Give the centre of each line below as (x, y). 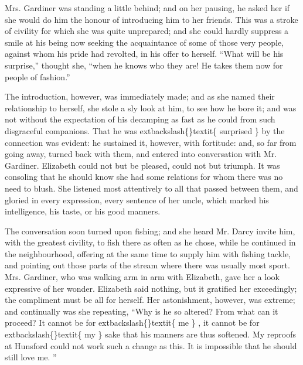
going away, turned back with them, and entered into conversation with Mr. (141, 154)
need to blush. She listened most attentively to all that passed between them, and (151, 188)
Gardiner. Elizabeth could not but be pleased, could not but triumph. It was (142, 165)
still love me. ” (31, 357)
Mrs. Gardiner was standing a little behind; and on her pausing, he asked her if (147, 8)
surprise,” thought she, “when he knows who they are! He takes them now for (144, 65)
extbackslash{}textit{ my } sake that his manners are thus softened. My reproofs (150, 334)
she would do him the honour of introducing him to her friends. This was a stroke (151, 19)
